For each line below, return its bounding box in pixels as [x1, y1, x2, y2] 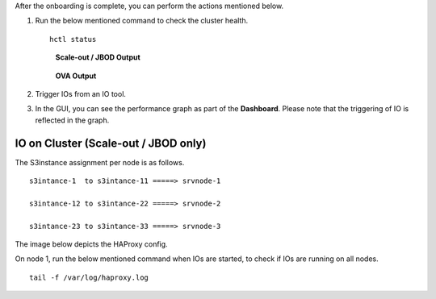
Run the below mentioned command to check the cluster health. [35, 16, 249, 26]
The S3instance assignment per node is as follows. [15, 157, 185, 167]
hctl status [49, 35, 97, 44]
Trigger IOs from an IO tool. [35, 89, 127, 98]
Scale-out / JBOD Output [55, 52, 140, 62]
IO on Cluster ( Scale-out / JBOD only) [15, 136, 207, 150]
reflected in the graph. [35, 115, 110, 125]
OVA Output [55, 71, 97, 81]
